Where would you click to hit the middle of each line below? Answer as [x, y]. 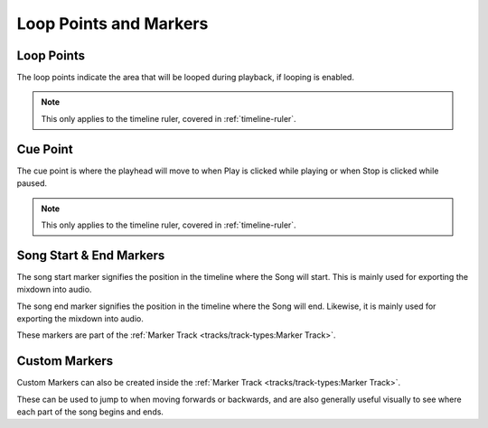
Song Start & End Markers [91, 255]
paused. [32, 183]
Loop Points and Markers [113, 23]
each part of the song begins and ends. [90, 412]
